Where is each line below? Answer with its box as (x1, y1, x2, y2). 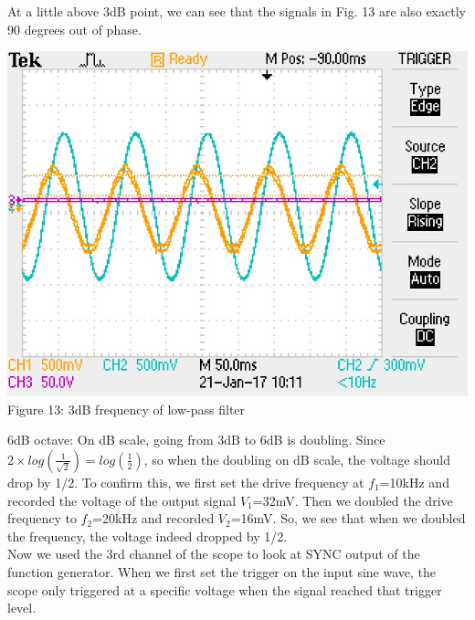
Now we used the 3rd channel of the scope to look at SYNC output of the (7, 544, 420, 563)
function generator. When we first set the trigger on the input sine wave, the (7, 562, 437, 581)
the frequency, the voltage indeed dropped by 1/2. (7, 526, 288, 545)
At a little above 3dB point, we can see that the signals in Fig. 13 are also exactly (7, 2, 466, 20)
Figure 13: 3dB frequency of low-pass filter (7, 399, 246, 418)
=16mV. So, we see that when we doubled (230, 509, 466, 528)
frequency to (7, 509, 77, 528)
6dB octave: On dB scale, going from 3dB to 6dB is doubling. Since (7, 430, 385, 449)
